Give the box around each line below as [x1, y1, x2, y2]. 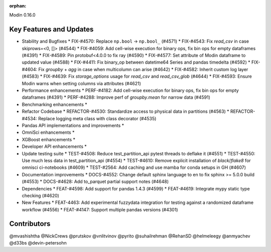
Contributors [9, 219, 51, 228]
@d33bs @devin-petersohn [9, 239, 67, 245]
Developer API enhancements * [22, 143, 87, 150]
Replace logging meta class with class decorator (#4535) [38, 115, 157, 121]
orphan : [9, 3, 27, 9]
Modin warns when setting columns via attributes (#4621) [22, 80, 142, 86]
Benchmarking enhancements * [22, 101, 87, 107]
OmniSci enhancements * [22, 129, 75, 135]
